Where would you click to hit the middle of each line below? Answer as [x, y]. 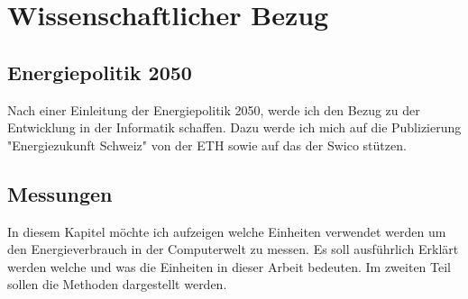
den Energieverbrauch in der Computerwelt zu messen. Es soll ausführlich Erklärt [233, 249]
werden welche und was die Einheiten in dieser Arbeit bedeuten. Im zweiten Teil [229, 266]
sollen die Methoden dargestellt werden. [117, 284]
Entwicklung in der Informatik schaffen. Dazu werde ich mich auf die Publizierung [234, 127]
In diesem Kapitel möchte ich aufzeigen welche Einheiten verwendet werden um [227, 231]
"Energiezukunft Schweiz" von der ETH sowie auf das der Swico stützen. [207, 145]
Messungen [60, 193]
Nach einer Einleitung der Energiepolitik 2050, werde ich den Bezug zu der [214, 109]
